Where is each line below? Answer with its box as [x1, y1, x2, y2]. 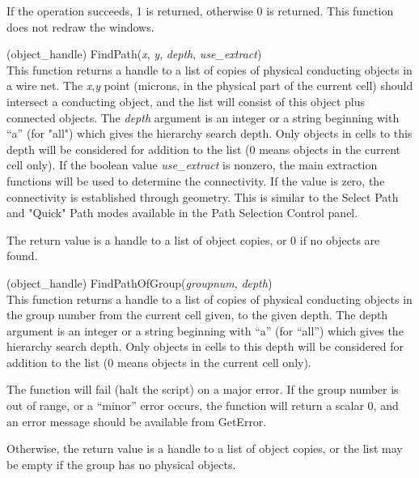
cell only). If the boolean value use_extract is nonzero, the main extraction [6, 156, 378, 173]
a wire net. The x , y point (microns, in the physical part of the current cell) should [6, 77, 413, 94]
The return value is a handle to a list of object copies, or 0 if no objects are [6, 231, 380, 248]
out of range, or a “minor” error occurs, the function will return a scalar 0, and [6, 397, 399, 414]
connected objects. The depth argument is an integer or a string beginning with [6, 109, 400, 126]
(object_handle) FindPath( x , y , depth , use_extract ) [6, 45, 262, 62]
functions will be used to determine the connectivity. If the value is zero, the [6, 172, 385, 189]
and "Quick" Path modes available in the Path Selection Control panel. [6, 204, 358, 221]
